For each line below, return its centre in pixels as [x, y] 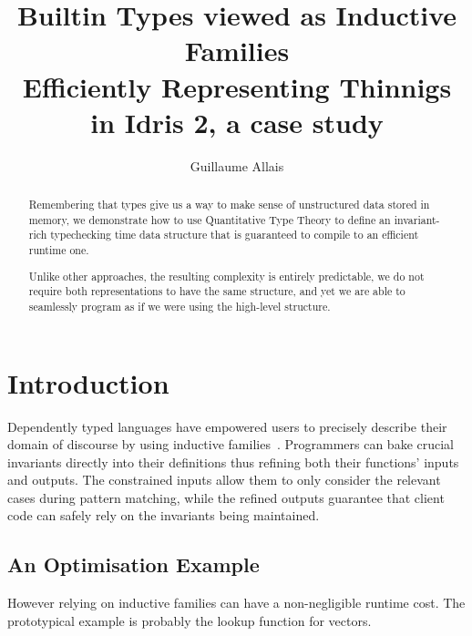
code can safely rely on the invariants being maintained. [164, 515]
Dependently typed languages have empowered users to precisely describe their [227, 426]
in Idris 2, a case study [237, 122]
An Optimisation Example [133, 564]
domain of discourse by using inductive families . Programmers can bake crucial [231, 444]
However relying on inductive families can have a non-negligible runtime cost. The [236, 603]
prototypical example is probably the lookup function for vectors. [190, 620]
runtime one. [59, 250]
